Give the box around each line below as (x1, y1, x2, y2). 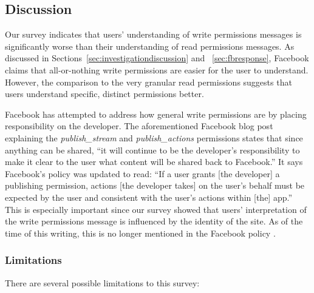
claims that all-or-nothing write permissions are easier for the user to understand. (5, 63, 309, 76)
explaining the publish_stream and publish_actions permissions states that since (5, 131, 303, 144)
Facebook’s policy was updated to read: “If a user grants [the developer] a (5, 167, 280, 180)
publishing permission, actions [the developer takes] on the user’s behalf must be (5, 179, 305, 192)
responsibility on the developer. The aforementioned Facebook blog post (5, 120, 273, 132)
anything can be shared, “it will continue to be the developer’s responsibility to (5, 143, 300, 156)
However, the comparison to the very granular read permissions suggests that (5, 75, 292, 88)
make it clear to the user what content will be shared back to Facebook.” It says (5, 155, 303, 168)
